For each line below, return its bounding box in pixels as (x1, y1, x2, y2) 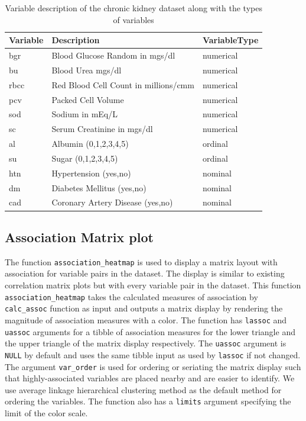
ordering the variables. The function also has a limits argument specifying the (5, 395, 291, 407)
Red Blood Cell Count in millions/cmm (51, 78, 194, 91)
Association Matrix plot (5, 227, 154, 246)
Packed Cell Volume (51, 93, 124, 105)
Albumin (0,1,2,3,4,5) (51, 137, 129, 150)
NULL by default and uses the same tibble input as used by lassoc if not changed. (5, 348, 301, 361)
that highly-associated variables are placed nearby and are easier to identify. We (5, 372, 295, 384)
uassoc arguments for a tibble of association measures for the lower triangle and (5, 325, 295, 338)
